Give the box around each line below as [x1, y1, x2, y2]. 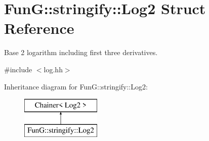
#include [4, 64, 32, 74]
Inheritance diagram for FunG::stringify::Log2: [4, 81, 148, 91]
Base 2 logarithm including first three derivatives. [4, 47, 158, 58]
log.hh [44, 64, 63, 74]
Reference [4, 18, 74, 38]
